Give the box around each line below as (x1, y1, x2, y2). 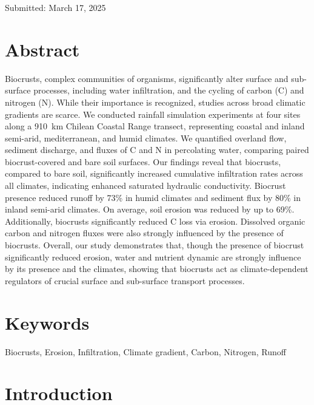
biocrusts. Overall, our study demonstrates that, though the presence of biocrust (5, 239, 304, 251)
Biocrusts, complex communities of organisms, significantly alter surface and (5, 72, 289, 84)
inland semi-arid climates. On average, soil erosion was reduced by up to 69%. (5, 203, 295, 216)
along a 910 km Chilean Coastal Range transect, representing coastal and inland (5, 120, 305, 132)
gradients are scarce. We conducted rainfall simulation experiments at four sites (5, 107, 301, 120)
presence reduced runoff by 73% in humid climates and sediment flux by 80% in (5, 191, 301, 203)
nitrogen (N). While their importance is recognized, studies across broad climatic (5, 95, 306, 108)
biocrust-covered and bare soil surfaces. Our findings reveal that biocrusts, (5, 155, 281, 168)
